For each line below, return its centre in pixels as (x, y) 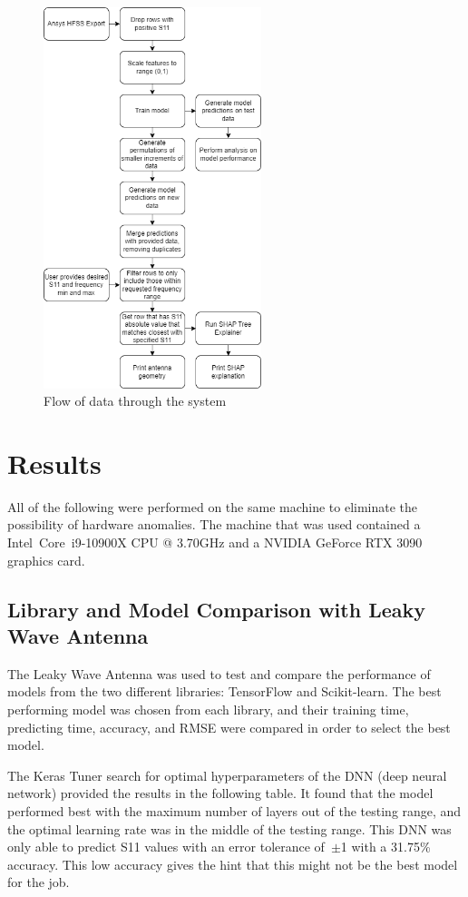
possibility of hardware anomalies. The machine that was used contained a (214, 524)
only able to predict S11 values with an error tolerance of (166, 847)
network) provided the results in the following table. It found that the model (220, 793)
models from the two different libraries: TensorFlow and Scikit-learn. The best (224, 691)
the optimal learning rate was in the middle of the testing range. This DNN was (229, 828)
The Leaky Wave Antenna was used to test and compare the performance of (219, 673)
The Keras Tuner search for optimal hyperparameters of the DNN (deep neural (227, 775)
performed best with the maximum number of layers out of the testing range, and (234, 810)
